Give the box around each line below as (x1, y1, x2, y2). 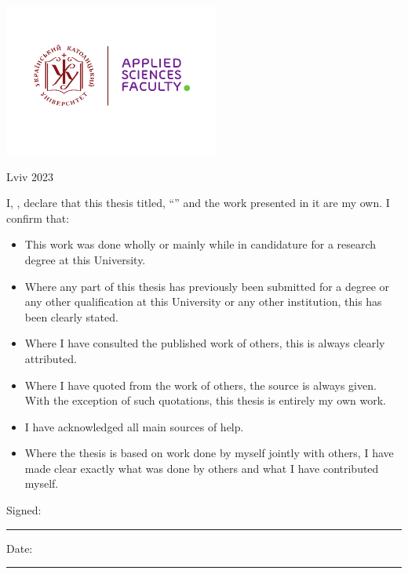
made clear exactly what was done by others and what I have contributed (24, 460, 379, 476)
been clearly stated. (24, 308, 118, 325)
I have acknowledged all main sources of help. (24, 418, 244, 434)
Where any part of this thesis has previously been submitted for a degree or (24, 278, 390, 294)
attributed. (24, 350, 77, 366)
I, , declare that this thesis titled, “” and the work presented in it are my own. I (6, 194, 390, 211)
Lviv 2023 (6, 168, 54, 184)
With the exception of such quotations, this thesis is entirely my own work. (24, 392, 386, 409)
